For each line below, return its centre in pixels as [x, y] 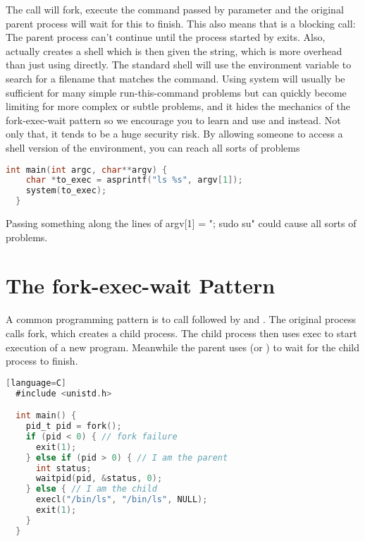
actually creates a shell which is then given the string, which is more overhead [174, 50]
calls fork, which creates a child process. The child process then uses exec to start [181, 333]
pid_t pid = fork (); [74, 426]
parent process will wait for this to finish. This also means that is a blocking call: [181, 23]
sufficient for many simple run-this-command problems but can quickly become [176, 92]
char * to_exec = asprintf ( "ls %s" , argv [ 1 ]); [134, 180]
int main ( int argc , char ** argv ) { [87, 170]
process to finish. [42, 361]
